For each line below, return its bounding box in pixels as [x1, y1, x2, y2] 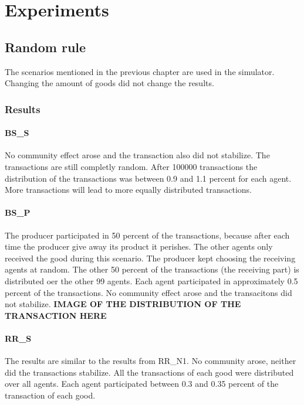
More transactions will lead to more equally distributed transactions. [5, 183, 252, 196]
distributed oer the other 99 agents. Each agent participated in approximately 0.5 [5, 274, 298, 287]
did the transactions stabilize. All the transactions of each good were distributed [5, 366, 294, 378]
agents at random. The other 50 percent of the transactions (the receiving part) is [5, 263, 299, 275]
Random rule [5, 38, 86, 56]
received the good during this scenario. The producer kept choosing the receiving [5, 251, 296, 264]
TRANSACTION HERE [5, 309, 107, 321]
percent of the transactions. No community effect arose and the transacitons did [5, 286, 292, 298]
